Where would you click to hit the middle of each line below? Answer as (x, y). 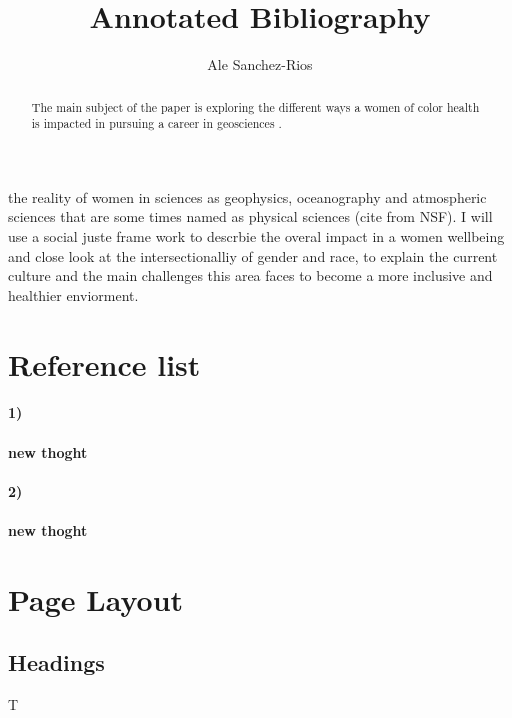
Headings (56, 662)
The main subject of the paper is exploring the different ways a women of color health (255, 106)
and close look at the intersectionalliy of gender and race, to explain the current (253, 255)
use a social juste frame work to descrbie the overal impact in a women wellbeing (256, 236)
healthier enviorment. (73, 294)
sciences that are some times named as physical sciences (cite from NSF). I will (250, 216)
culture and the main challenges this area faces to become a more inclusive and (250, 275)
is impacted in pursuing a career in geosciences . (156, 123)
